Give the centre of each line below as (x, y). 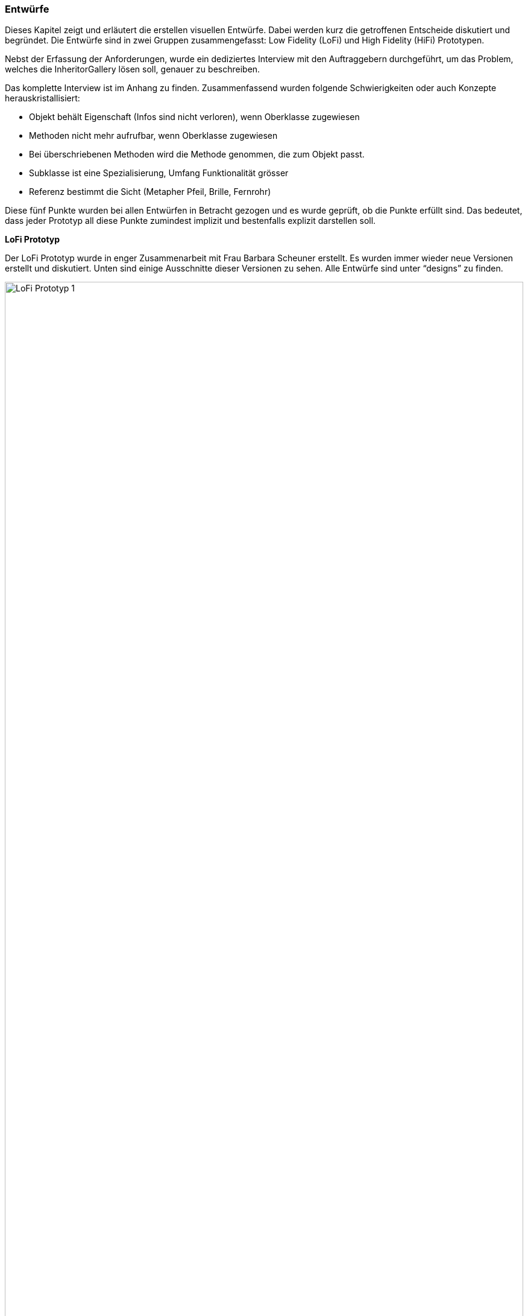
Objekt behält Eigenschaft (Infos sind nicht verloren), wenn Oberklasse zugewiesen (194, 117)
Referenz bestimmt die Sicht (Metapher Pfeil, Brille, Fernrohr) (150, 192)
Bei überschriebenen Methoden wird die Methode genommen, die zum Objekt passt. (197, 154)
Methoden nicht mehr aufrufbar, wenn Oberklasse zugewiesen (153, 136)
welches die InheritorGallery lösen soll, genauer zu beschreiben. (133, 69)
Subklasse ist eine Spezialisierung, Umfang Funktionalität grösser (159, 173)
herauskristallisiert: (42, 98)
